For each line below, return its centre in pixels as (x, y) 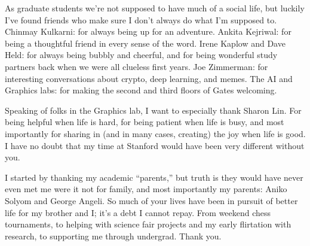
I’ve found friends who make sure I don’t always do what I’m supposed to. (141, 19)
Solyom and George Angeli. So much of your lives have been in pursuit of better (151, 200)
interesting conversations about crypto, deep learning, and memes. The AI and (149, 78)
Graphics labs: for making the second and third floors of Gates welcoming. (141, 90)
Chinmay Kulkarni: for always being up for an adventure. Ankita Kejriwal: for (148, 31)
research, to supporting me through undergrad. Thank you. (113, 236)
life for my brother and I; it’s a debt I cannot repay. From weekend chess (138, 212)
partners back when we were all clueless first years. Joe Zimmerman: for (136, 66)
